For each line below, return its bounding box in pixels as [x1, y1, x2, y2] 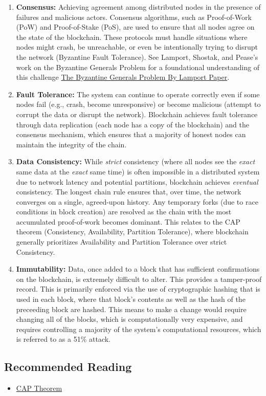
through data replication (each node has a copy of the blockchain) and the [16, 119, 249, 129]
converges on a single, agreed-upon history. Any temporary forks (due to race [16, 196, 258, 207]
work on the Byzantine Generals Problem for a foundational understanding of [16, 61, 260, 72]
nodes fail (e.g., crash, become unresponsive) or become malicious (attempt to [16, 99, 261, 109]
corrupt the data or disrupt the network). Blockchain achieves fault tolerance [16, 108, 258, 119]
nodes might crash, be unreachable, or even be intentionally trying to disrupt [16, 41, 258, 52]
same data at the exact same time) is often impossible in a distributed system [16, 166, 260, 177]
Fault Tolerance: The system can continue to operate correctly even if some [16, 89, 260, 99]
